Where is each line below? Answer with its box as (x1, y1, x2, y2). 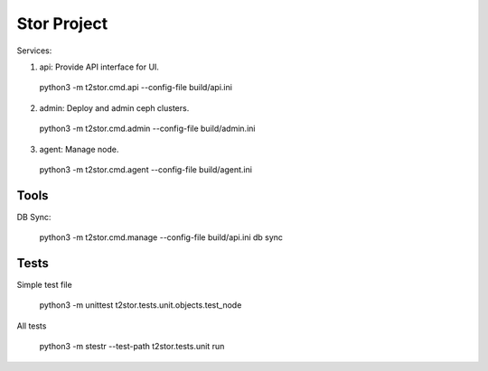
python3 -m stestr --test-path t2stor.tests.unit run (39, 341, 225, 352)
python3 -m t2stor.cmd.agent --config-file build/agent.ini (39, 163, 253, 175)
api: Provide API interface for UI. (39, 61, 160, 72)
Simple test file (16, 280, 72, 291)
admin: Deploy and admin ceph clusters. (39, 102, 190, 113)
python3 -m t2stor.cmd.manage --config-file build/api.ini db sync (39, 232, 284, 243)
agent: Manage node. (39, 144, 119, 154)
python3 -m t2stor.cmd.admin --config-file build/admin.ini (39, 123, 256, 134)
